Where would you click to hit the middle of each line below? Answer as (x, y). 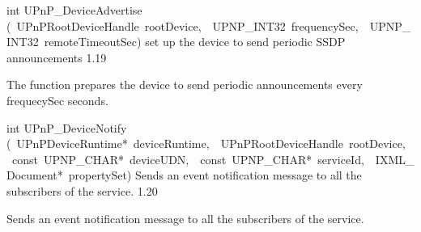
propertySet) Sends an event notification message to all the (215, 175)
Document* (35, 175)
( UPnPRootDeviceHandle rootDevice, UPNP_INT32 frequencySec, (183, 25)
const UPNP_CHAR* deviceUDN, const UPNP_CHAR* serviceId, (188, 159)
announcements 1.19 (57, 57)
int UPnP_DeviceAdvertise (74, 10)
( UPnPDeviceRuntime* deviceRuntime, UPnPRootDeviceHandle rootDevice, (206, 143)
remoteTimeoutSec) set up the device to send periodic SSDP (195, 42)
